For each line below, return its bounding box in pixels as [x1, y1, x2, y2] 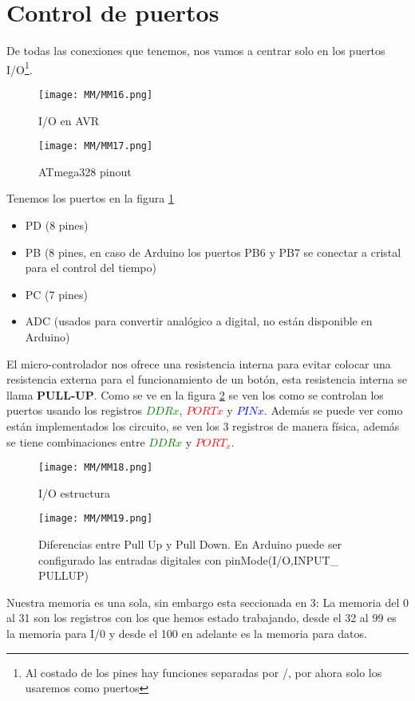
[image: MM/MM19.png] [38, 513, 153, 525]
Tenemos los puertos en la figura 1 [6, 190, 174, 207]
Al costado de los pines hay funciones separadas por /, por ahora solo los [25, 664, 382, 680]
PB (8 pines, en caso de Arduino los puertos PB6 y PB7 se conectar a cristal [25, 243, 401, 260]
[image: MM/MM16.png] [38, 89, 153, 100]
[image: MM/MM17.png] [38, 140, 153, 152]
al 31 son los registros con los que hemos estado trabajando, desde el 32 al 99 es [6, 609, 397, 626]
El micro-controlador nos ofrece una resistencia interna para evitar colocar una [6, 355, 391, 372]
